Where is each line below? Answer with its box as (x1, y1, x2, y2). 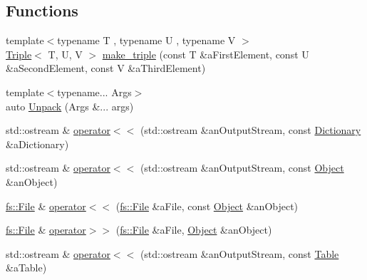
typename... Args (57, 84, 132, 99)
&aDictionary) (6, 136, 69, 151)
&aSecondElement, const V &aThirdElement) (6, 61, 206, 76)
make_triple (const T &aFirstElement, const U (102, 46, 309, 61)
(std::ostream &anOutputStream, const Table (140, 246, 339, 261)
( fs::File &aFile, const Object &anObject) (115, 198, 299, 213)
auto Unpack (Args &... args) (6, 98, 134, 113)
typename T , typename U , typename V (57, 33, 236, 48)
